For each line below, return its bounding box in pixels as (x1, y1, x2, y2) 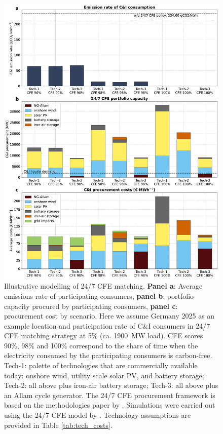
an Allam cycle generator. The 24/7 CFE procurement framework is (4, 389, 215, 400)
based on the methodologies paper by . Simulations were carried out (4, 400, 215, 410)
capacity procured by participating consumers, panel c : (4, 300, 178, 311)
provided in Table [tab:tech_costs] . (4, 419, 113, 430)
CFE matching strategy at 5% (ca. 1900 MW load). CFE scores (4, 330, 203, 341)
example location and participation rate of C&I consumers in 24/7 (4, 320, 210, 331)
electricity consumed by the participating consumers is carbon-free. (4, 350, 212, 361)
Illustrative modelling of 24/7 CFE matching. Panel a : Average (4, 281, 203, 291)
